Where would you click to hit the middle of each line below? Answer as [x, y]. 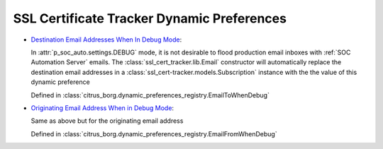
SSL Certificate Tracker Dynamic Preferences [150, 18]
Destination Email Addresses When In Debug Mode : [106, 40]
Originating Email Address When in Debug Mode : [102, 108]
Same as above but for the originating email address [107, 121]
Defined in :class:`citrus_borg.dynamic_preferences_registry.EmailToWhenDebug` [150, 95]
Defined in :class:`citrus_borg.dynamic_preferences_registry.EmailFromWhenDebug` [154, 133]
